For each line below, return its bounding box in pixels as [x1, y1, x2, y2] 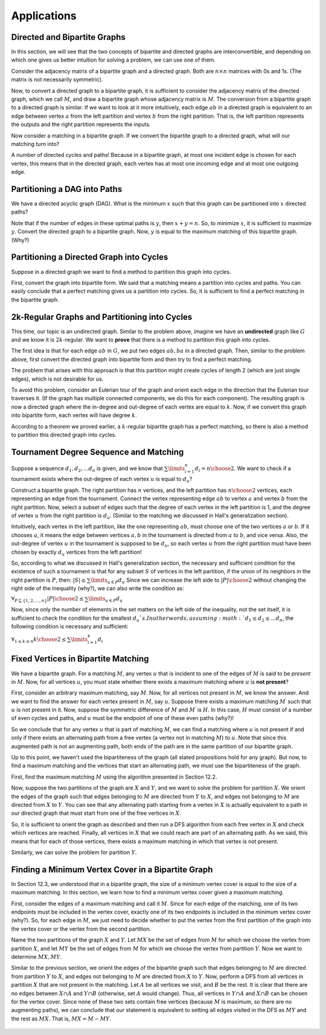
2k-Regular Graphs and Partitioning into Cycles [11, 311, 193, 322]
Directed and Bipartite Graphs [11, 32, 126, 42]
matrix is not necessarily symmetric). [11, 76, 103, 83]
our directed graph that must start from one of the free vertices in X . [11, 809, 181, 817]
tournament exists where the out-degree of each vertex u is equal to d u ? [11, 476, 193, 484]
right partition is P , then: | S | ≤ [11, 576, 86, 584]
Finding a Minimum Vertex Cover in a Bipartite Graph [11, 864, 213, 874]
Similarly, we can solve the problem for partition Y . [11, 849, 137, 856]
